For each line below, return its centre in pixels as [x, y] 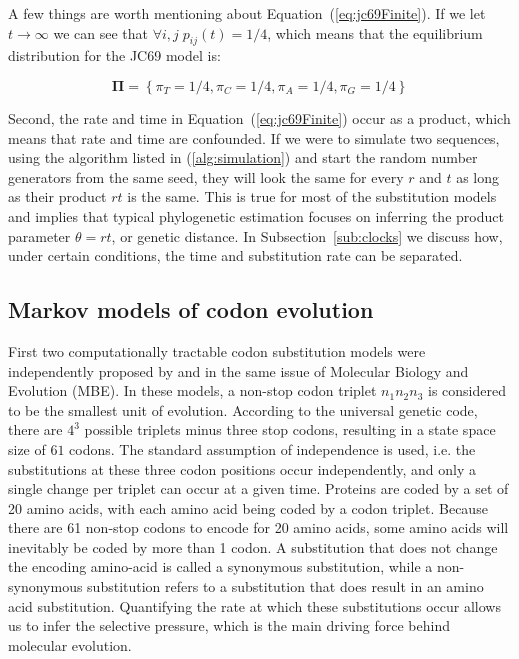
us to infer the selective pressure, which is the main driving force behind [229, 625]
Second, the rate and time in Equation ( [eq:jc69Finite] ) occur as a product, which [259, 117]
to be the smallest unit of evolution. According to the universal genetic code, [243, 409]
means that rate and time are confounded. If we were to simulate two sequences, [254, 137]
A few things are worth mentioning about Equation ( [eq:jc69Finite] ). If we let [247, 13]
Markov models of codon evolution [191, 309]
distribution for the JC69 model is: [114, 55]
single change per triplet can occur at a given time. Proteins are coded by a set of [258, 488]
